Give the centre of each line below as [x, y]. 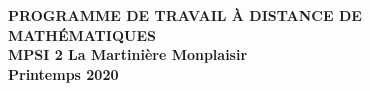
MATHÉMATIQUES [82, 34]
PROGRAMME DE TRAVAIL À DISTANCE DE [185, 15]
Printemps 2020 [63, 73]
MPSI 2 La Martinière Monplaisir [128, 54]
